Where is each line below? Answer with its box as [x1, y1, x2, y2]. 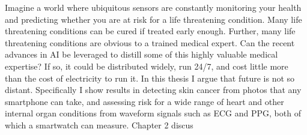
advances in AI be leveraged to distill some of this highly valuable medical [5, 48, 278, 61]
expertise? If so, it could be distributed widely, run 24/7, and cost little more [5, 59, 288, 72]
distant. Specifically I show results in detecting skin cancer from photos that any [5, 83, 302, 96]
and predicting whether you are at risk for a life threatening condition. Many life [5, 13, 302, 25]
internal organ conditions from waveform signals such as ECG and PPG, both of [5, 107, 301, 119]
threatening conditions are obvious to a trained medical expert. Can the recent [5, 36, 295, 49]
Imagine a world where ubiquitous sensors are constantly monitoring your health [5, 1, 302, 13]
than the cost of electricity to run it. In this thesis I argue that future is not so [5, 71, 295, 84]
